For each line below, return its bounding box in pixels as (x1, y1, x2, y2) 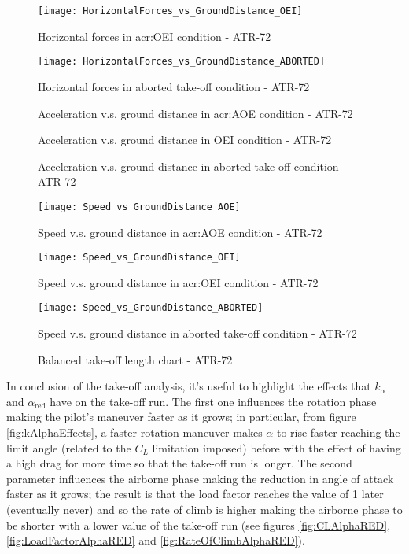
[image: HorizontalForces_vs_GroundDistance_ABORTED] (38, 56, 326, 68)
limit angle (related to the (6, 439, 131, 456)
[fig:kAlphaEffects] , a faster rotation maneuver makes (6, 424, 263, 440)
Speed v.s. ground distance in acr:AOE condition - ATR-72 (38, 223, 322, 240)
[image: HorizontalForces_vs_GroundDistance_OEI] (38, 6, 303, 17)
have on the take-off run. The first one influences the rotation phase (50, 393, 377, 409)
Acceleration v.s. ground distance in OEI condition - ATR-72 (38, 131, 332, 148)
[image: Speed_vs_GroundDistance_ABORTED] (38, 302, 263, 314)
